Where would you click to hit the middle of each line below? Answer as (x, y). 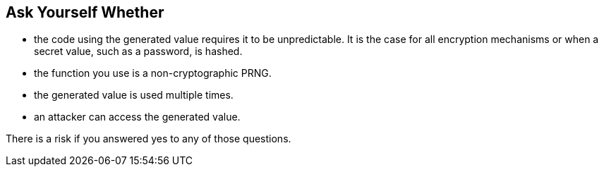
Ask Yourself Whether (85, 12)
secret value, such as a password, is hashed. (138, 51)
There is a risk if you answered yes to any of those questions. (149, 139)
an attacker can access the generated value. (137, 117)
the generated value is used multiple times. (134, 95)
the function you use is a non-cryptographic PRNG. (153, 73)
